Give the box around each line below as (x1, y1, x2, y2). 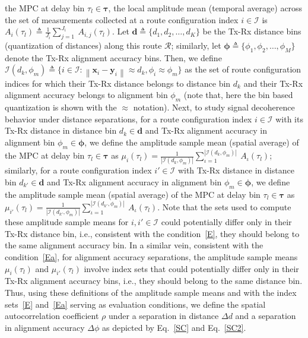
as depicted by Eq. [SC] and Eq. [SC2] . (101, 321, 246, 333)
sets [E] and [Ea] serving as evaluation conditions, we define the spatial (5, 298, 266, 310)
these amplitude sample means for (5, 216, 129, 228)
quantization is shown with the (5, 101, 117, 113)
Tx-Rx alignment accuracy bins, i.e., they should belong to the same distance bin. (5, 274, 303, 287)
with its (275, 112, 303, 125)
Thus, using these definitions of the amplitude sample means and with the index (5, 286, 297, 298)
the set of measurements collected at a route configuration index (5, 13, 239, 26)
